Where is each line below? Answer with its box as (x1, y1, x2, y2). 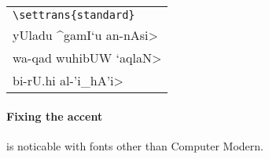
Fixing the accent (6, 107, 103, 124)
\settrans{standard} (13, 9, 135, 21)
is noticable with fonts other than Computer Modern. (6, 137, 263, 154)
